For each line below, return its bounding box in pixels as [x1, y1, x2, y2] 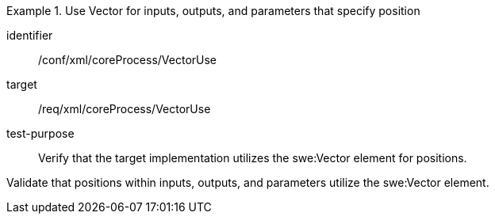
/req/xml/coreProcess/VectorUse [38, 102, 211, 116]
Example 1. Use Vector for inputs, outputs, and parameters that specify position [6, 4, 420, 17]
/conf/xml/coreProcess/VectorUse [38, 53, 217, 66]
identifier [6, 28, 53, 42]
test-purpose [6, 127, 75, 140]
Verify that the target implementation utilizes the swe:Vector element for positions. [38, 151, 467, 165]
